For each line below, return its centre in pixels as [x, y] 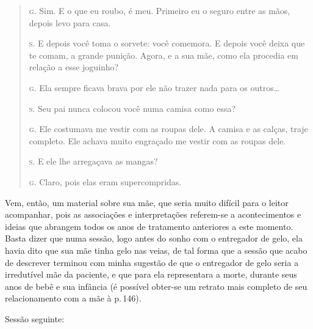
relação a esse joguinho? [74, 67]
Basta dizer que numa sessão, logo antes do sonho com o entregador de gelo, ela [154, 238]
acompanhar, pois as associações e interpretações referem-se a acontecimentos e [153, 214]
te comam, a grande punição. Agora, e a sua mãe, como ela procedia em [164, 55]
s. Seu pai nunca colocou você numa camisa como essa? [132, 108]
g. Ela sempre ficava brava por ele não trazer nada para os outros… [154, 87]
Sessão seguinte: [35, 318]
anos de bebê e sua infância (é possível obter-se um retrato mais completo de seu [156, 286]
